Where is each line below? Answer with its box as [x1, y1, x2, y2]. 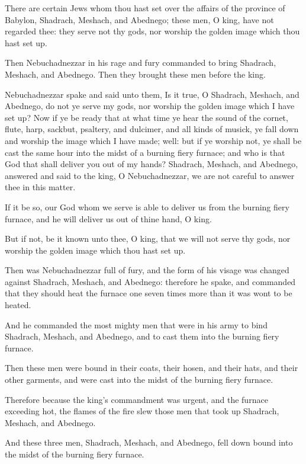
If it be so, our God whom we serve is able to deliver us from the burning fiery [5, 200, 289, 213]
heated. [5, 299, 31, 311]
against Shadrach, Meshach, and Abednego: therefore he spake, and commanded [5, 275, 296, 287]
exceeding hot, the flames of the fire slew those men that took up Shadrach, [5, 405, 279, 417]
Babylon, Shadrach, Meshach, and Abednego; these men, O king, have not [5, 13, 274, 25]
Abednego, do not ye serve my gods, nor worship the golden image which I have [5, 100, 295, 112]
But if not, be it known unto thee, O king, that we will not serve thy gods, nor [5, 232, 291, 245]
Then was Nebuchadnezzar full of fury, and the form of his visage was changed [5, 264, 289, 276]
